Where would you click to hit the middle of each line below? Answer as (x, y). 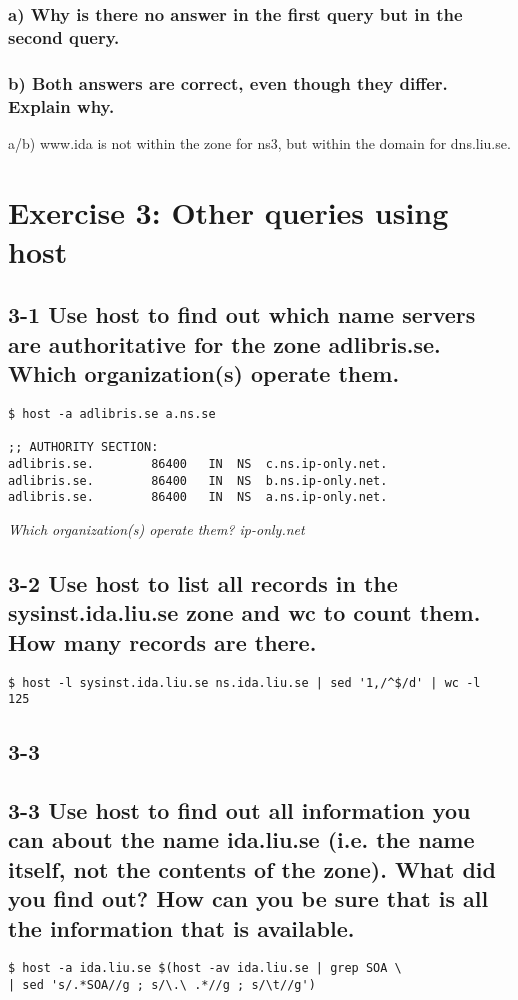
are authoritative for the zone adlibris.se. (224, 343)
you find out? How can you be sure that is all (248, 898)
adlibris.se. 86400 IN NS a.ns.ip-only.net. (198, 497)
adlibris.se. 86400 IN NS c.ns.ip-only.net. (198, 464)
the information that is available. (181, 927)
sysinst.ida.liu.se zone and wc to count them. (244, 612)
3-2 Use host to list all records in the (203, 582)
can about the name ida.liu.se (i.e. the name (241, 839)
